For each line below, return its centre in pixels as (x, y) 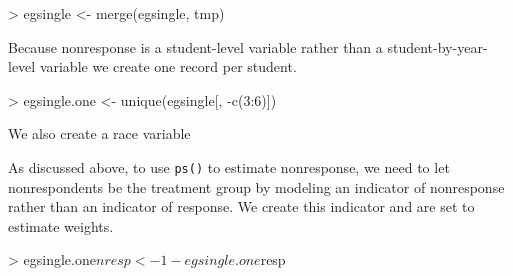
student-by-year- (437, 46)
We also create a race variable (99, 133)
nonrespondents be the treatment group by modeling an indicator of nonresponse (256, 186)
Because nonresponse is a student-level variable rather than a (195, 46)
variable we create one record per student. (168, 66)
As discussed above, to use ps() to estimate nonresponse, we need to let (229, 166)
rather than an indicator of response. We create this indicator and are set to (241, 206)
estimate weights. (61, 225)
